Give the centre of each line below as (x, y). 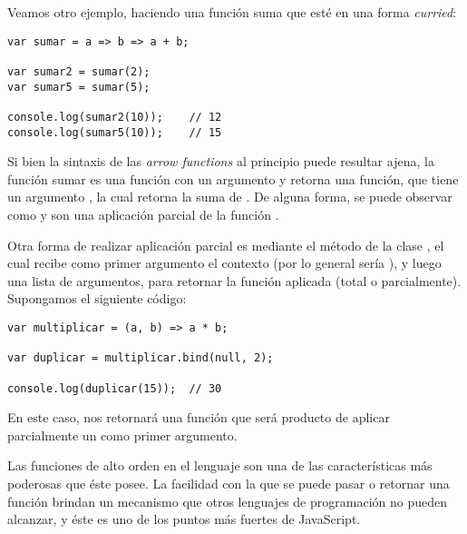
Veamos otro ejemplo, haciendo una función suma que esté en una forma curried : (232, 12)
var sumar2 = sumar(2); (79, 71)
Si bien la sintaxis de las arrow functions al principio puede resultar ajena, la (221, 161)
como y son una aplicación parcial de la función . (143, 214)
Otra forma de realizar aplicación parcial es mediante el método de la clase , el (226, 245)
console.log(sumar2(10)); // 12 (115, 117)
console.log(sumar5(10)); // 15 (115, 132)
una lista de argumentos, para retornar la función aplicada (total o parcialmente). (234, 280)
